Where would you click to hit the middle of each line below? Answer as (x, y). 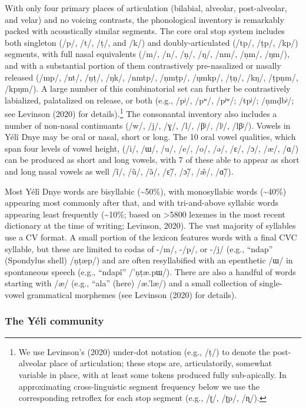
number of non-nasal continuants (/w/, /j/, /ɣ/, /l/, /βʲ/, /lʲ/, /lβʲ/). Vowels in (148, 125)
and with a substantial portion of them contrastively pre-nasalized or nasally (143, 65)
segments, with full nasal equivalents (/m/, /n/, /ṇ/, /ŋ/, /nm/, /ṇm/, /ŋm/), (147, 54)
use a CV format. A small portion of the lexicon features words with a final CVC (151, 237)
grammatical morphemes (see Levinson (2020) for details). (132, 294)
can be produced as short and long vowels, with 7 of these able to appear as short (152, 160)
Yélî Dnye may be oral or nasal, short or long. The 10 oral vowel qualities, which (150, 137)
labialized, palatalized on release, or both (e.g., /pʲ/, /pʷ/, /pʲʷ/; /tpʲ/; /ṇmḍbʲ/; (149, 100)
